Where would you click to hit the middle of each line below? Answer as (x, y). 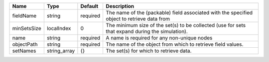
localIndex (59, 28)
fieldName (24, 16)
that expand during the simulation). (147, 31)
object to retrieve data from (138, 19)
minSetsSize (27, 28)
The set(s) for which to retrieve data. (149, 51)
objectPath (25, 44)
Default (89, 6)
